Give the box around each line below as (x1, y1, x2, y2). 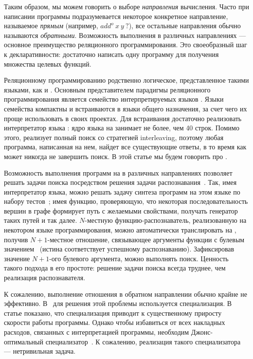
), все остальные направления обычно (128, 20, 241, 31)
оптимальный (4, 336, 43, 346)
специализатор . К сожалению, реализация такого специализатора (45, 336, 241, 346)
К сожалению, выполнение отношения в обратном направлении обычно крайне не (4, 288, 247, 299)
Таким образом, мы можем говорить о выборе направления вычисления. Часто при (4, 1, 249, 11)
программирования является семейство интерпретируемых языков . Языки (4, 94, 224, 104)
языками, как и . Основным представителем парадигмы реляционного (4, 84, 211, 94)
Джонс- (191, 327, 213, 337)
